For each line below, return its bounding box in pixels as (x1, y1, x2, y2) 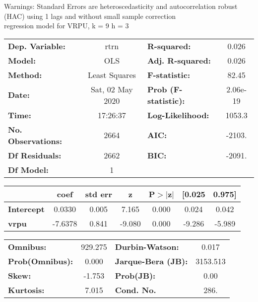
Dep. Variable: (8, 40, 65, 52)
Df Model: (8, 163, 49, 175)
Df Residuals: (8, 149, 62, 161)
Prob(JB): (115, 269, 156, 281)
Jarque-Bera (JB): (115, 255, 188, 267)
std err (85, 188, 112, 200)
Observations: (8, 135, 63, 147)
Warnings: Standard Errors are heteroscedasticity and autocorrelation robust (4, 1, 238, 11)
